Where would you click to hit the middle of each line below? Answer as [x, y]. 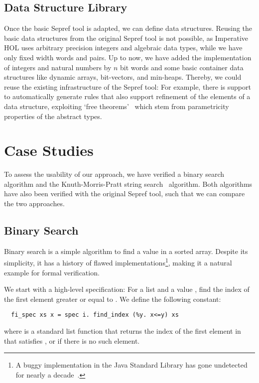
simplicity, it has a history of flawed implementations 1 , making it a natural [118, 262]
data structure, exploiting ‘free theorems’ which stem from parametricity [117, 106]
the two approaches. [34, 203]
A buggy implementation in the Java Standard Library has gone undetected [131, 365]
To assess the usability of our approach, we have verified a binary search [114, 174]
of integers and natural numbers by [58, 67]
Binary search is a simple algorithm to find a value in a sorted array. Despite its [126, 251]
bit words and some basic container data [182, 67]
